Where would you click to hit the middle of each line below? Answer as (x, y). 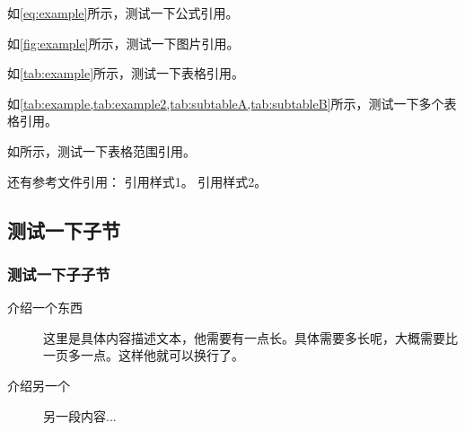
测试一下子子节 (59, 273)
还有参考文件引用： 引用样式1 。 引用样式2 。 (137, 181)
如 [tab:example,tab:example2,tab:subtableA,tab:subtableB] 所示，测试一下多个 (226, 103)
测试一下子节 (64, 229)
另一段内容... (80, 415)
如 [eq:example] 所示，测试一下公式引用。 (123, 13)
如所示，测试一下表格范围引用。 (101, 150)
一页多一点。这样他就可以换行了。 (144, 355)
